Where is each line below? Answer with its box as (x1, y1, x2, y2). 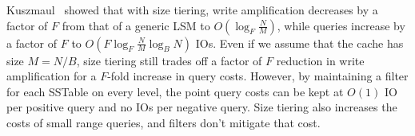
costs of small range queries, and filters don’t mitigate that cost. (6, 114, 321, 130)
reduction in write (276, 52, 365, 68)
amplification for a (6, 68, 97, 84)
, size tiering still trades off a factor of (76, 52, 262, 68)
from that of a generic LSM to (62, 17, 210, 33)
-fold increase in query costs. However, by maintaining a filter (107, 68, 409, 84)
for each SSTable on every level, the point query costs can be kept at (6, 83, 344, 99)
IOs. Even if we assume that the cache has (195, 34, 404, 51)
